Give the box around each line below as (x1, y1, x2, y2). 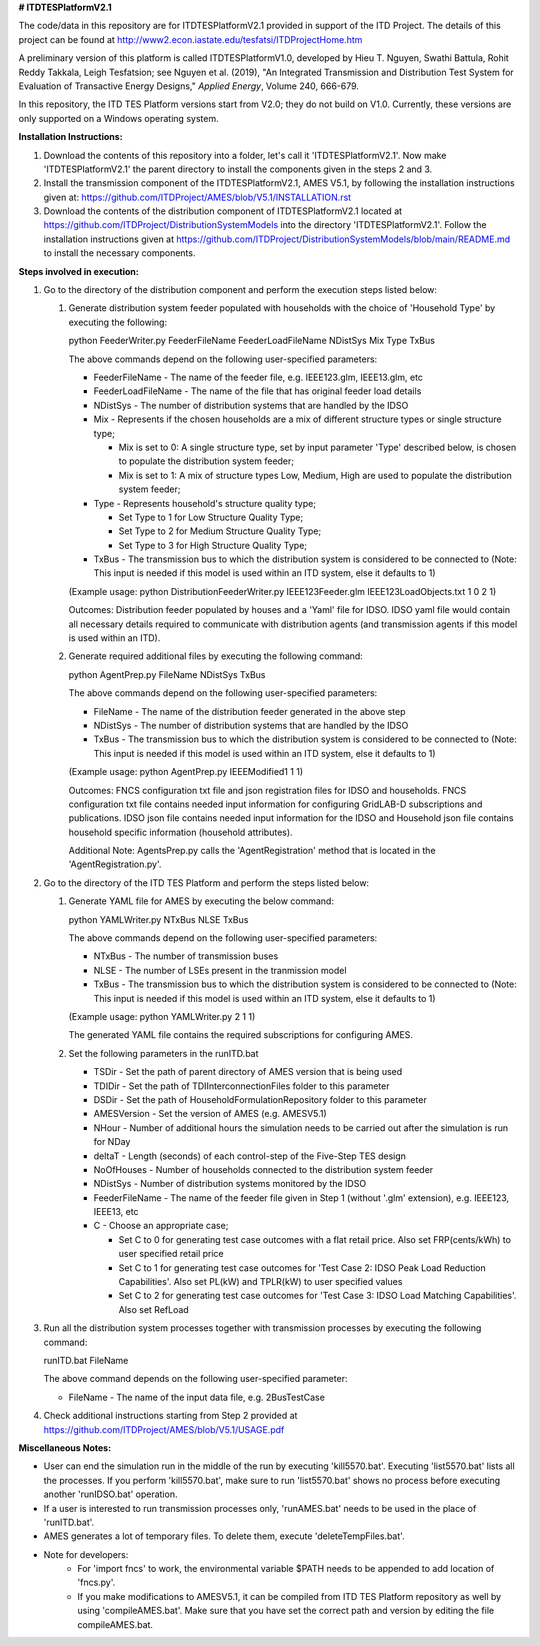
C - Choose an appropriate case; (93, 1220, 229, 1232)
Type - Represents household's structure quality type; (93, 497, 317, 509)
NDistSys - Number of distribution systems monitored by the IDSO (93, 1178, 367, 1190)
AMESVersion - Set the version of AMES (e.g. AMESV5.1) (93, 1108, 327, 1120)
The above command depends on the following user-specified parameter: (43, 1373, 348, 1385)
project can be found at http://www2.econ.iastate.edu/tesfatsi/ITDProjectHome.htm (18, 33, 363, 45)
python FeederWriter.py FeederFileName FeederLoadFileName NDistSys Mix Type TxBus (68, 335, 435, 347)
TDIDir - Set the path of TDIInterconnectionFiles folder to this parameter (93, 1080, 390, 1092)
